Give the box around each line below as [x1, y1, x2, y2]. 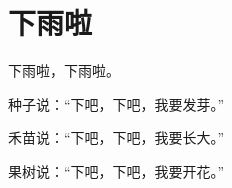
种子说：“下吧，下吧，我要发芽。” [8, 93, 225, 114]
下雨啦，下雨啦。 [8, 60, 120, 81]
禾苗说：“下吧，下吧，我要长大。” [8, 127, 225, 148]
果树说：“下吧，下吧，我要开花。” [8, 160, 225, 181]
